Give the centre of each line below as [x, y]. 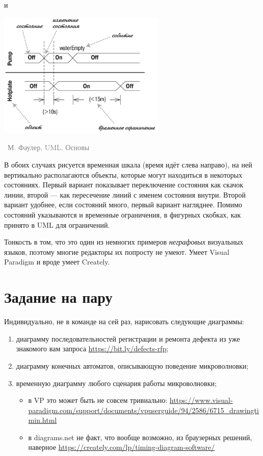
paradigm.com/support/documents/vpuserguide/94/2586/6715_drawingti [143, 410]
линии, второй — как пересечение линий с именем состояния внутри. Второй [125, 194]
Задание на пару [58, 297]
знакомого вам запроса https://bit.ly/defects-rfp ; [92, 349]
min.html [43, 420]
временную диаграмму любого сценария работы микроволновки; [116, 383]
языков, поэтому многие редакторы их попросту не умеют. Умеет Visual [117, 251]
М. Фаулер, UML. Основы [48, 147]
